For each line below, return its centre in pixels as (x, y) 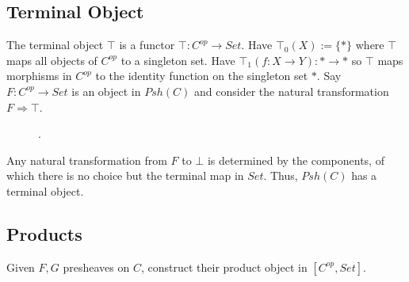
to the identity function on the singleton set (202, 76)
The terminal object (55, 45)
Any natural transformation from (87, 160)
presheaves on (96, 267)
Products (44, 233)
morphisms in (39, 76)
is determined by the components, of (296, 160)
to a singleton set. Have (178, 60)
